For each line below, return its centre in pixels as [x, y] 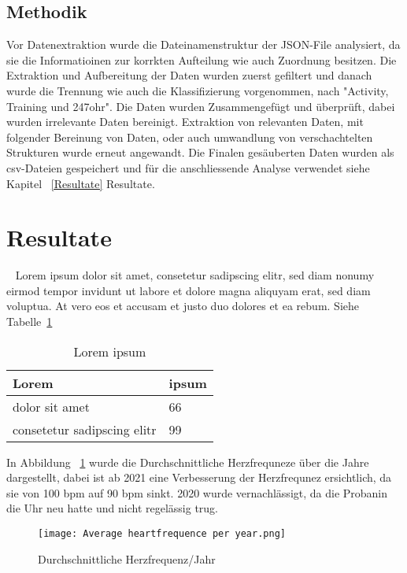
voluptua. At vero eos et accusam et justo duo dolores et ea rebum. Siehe [183, 306]
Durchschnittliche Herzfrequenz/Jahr [127, 558]
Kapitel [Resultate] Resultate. [81, 183]
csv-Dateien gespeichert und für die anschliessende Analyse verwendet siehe [188, 167]
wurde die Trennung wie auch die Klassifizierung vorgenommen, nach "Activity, [198, 90]
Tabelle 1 [30, 322]
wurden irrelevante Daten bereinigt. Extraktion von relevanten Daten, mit [185, 122]
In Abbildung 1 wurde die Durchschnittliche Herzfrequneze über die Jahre [188, 462]
